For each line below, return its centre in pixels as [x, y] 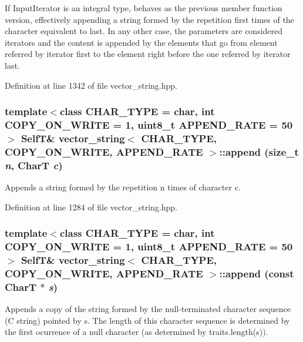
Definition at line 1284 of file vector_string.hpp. [91, 207]
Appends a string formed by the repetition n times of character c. [123, 187]
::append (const [257, 273]
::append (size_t [259, 151]
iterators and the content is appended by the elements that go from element [141, 42]
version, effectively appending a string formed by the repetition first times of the [149, 19]
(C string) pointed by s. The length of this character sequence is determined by [147, 320]
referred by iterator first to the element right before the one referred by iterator [148, 54]
